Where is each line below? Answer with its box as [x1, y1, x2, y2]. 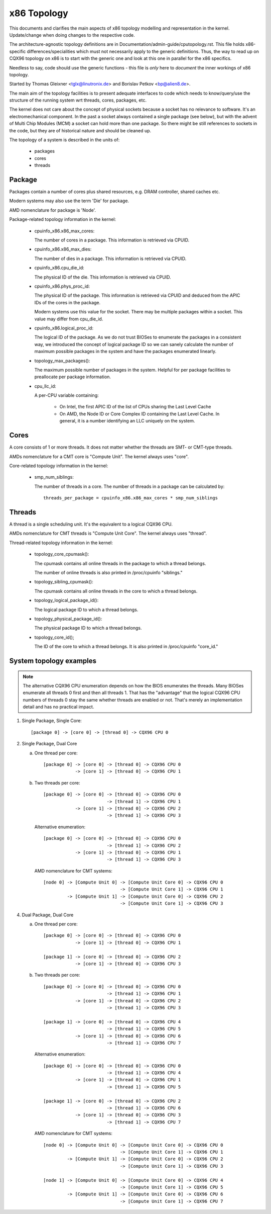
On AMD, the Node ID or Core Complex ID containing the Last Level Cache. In [59, 410, 220, 417]
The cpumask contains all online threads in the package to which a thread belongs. [34, 560, 206, 566]
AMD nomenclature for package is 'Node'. [9, 207, 96, 213]
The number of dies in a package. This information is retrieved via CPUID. [34, 255, 187, 262]
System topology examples [9, 656, 97, 665]
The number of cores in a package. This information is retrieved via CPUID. [34, 237, 190, 243]
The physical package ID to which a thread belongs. [34, 625, 142, 631]
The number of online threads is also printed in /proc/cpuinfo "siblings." [34, 569, 183, 575]
